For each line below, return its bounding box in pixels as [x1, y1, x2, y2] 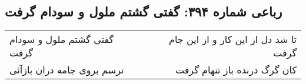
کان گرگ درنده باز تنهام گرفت [175, 63, 297, 77]
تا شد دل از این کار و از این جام [169, 32, 297, 46]
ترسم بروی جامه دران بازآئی [9, 63, 124, 77]
